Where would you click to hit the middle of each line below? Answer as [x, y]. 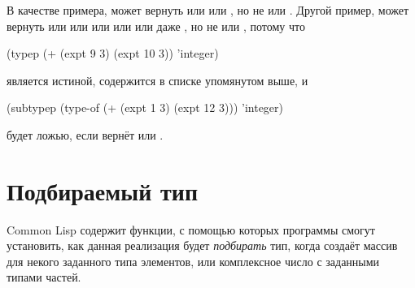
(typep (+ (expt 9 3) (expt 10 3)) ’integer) [113, 53]
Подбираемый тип [103, 190]
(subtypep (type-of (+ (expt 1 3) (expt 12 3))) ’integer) [145, 107]
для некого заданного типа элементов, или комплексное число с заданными [193, 261]
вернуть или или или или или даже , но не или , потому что [156, 26]
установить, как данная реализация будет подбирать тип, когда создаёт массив [202, 245]
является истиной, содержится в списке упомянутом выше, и [157, 80]
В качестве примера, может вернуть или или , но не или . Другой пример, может [208, 10]
